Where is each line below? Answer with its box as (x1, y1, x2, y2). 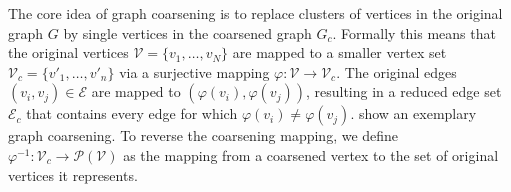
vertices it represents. (8, 164, 138, 185)
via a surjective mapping (119, 61, 270, 82)
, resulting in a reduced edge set (305, 81, 502, 102)
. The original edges (336, 61, 457, 82)
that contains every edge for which (26, 103, 238, 124)
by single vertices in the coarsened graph (63, 22, 312, 43)
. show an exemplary (350, 103, 477, 124)
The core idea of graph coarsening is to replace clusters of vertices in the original (8, 3, 503, 23)
